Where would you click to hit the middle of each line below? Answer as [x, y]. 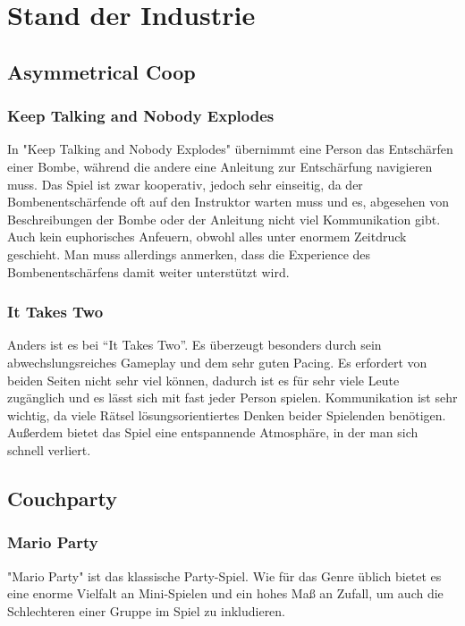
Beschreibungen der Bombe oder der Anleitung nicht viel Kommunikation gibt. [224, 219]
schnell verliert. [49, 449]
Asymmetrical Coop [101, 71]
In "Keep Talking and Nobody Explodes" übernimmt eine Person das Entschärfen [230, 149]
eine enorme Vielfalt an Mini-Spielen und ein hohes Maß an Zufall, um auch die [225, 593]
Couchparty [62, 498]
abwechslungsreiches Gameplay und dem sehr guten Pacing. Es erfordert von [217, 362]
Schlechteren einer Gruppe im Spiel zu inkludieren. [147, 610]
